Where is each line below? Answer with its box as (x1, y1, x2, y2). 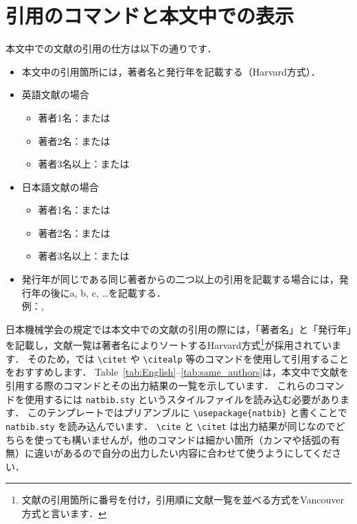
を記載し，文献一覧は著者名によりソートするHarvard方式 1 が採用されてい (5, 336, 332, 352)
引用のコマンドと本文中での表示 (5, 1, 295, 30)
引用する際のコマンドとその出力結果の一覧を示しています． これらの (5, 378, 316, 392)
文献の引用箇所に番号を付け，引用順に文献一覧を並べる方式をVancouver (21, 492, 344, 507)
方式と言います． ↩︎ (21, 505, 106, 520)
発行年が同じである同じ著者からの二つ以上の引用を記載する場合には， (21, 272, 339, 286)
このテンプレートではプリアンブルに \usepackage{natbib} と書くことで (27, 405, 347, 420)
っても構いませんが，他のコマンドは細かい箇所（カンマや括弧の (43, 432, 331, 446)
